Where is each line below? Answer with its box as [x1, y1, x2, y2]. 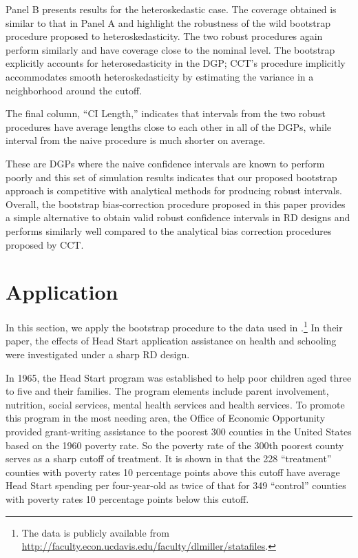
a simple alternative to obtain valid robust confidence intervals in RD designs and [6, 210, 350, 225]
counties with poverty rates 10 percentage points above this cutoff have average [6, 464, 340, 479]
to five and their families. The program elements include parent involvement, [6, 384, 329, 398]
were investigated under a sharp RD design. [6, 347, 190, 362]
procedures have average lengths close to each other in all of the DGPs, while [6, 119, 332, 134]
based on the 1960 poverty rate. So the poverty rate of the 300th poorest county [6, 437, 344, 452]
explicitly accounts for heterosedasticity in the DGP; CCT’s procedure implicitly [6, 56, 346, 70]
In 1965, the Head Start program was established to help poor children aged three [6, 370, 352, 384]
